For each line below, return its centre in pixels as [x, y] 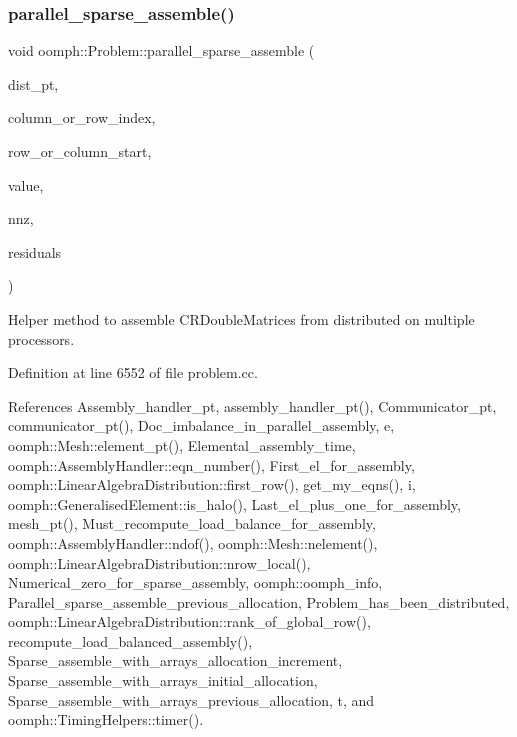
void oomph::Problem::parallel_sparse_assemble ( [161, 50]
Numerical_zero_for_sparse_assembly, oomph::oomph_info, [195, 582]
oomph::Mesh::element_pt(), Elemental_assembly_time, [182, 444]
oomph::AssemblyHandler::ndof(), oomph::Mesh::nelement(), [193, 542]
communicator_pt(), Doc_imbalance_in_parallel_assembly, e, [201, 425]
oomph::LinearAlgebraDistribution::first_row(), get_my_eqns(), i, [212, 484]
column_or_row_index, [82, 117]
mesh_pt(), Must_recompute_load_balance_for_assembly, [192, 523]
